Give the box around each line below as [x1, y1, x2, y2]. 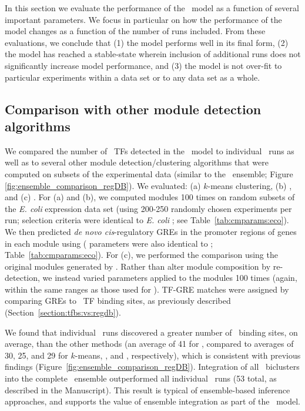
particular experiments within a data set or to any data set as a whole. [5, 71, 260, 83]
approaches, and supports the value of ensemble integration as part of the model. [5, 395, 300, 407]
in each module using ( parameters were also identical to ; [5, 237, 213, 249]
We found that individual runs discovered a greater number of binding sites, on [5, 326, 298, 338]
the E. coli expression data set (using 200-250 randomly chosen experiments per [5, 202, 292, 214]
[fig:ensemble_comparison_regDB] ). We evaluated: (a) [5, 179, 201, 191]
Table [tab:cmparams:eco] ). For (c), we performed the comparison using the [5, 248, 278, 261]
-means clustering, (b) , [207, 179, 292, 191]
